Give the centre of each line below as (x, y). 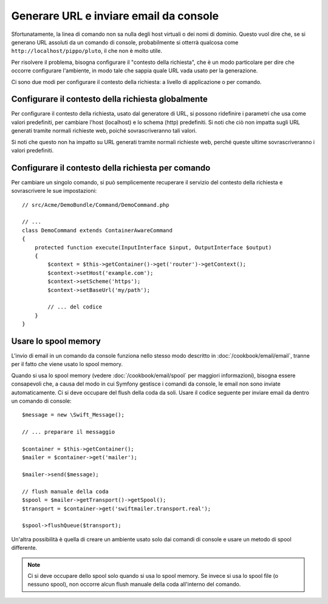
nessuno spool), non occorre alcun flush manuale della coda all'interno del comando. (134, 585)
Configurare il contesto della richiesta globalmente (109, 99)
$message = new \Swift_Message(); (73, 415)
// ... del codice (75, 307)
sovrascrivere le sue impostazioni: (54, 191)
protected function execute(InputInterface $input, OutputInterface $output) (153, 247)
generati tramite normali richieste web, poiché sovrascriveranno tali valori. (104, 131)
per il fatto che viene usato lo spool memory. (67, 364)
